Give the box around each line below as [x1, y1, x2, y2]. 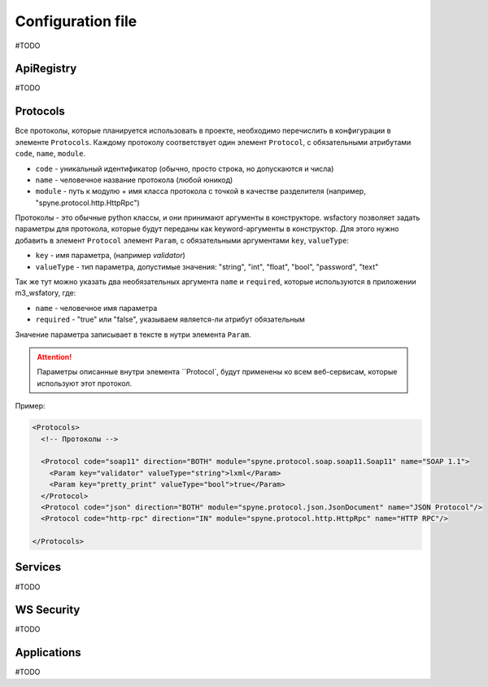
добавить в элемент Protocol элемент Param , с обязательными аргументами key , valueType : [15, 235, 350, 245]
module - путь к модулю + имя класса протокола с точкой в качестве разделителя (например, [35, 186, 366, 196]
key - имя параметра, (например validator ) [35, 251, 186, 260]
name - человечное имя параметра [35, 303, 158, 313]
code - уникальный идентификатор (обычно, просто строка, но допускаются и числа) [35, 164, 334, 173]
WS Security [15, 603, 81, 617]
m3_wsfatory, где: [15, 288, 76, 298]
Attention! [37, 352, 72, 361]
